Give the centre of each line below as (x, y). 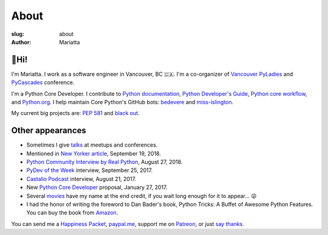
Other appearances (49, 131)
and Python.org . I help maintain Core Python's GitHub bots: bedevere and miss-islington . (122, 102)
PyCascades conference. (43, 82)
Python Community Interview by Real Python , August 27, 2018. (104, 162)
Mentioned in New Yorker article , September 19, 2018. (94, 153)
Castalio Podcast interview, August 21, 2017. (81, 179)
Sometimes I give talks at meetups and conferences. (92, 145)
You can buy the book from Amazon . (72, 213)
